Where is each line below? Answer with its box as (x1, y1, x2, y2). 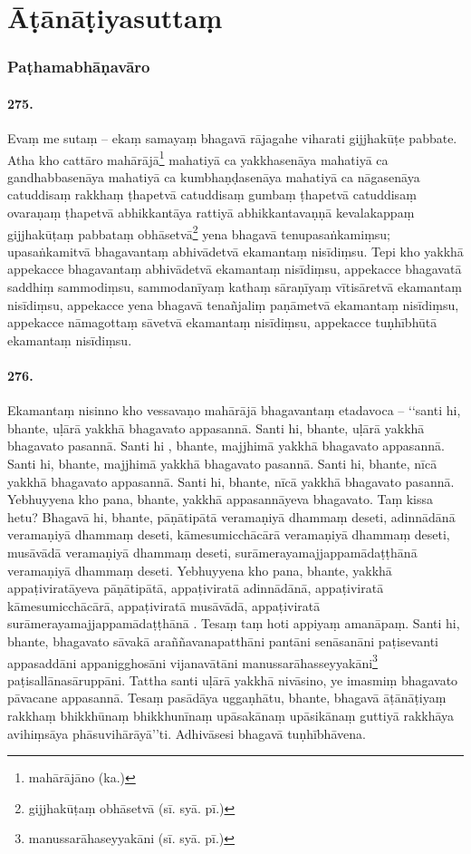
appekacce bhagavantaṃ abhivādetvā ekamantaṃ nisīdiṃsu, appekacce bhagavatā (7, 259, 462, 278)
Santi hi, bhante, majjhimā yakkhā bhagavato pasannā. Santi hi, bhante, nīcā (7, 454, 437, 473)
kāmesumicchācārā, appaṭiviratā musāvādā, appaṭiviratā (7, 596, 321, 615)
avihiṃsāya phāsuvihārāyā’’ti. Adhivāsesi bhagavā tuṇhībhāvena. (7, 723, 366, 742)
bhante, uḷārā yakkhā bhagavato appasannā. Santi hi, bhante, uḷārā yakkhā (7, 418, 425, 437)
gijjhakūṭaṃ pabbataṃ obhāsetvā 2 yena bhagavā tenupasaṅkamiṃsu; (7, 221, 391, 243)
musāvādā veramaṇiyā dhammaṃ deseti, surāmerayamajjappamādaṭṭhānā (7, 543, 418, 561)
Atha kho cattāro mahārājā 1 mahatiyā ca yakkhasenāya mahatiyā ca (7, 147, 389, 169)
